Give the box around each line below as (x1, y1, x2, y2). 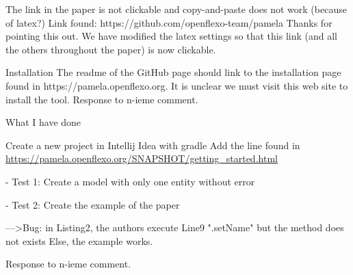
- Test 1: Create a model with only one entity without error (5, 174, 255, 188)
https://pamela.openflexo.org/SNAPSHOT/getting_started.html (5, 151, 278, 166)
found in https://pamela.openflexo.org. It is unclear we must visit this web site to (5, 78, 348, 92)
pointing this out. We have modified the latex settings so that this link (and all (5, 29, 337, 43)
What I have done (5, 115, 81, 129)
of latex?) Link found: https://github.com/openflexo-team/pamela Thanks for (5, 15, 332, 29)
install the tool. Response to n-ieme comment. (5, 92, 198, 106)
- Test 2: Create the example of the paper (5, 197, 180, 211)
